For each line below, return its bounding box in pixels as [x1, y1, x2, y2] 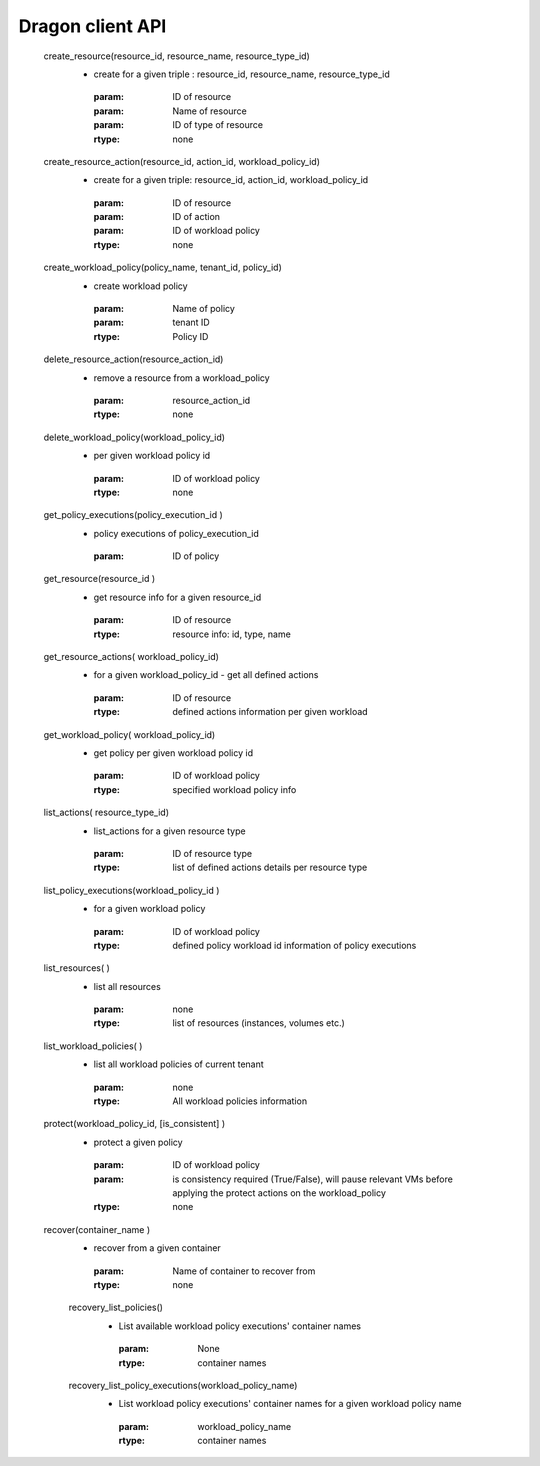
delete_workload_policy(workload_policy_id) [43, 431, 225, 443]
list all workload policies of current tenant [93, 1058, 264, 1070]
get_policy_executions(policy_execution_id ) [43, 509, 224, 521]
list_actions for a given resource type [93, 825, 246, 837]
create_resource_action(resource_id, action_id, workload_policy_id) [43, 155, 320, 167]
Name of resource [172, 105, 247, 117]
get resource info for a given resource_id [93, 591, 262, 603]
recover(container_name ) [43, 1223, 151, 1235]
